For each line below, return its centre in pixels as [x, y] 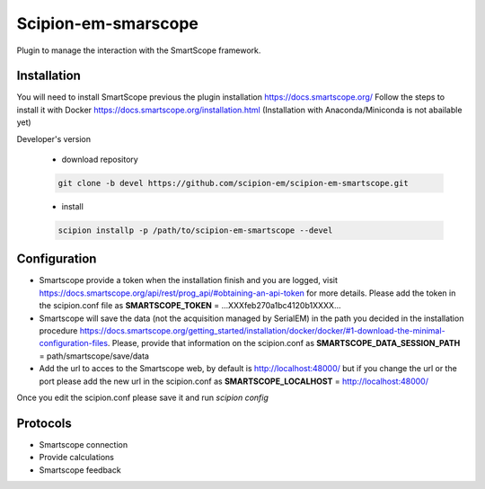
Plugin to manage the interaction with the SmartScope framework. [139, 50]
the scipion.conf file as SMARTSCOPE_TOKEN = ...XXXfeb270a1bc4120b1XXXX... [190, 306]
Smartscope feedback [80, 470]
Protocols [44, 423]
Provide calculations [76, 458]
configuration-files [73, 343]
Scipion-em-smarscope [108, 23]
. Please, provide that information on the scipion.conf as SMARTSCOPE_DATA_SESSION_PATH [284, 343]
